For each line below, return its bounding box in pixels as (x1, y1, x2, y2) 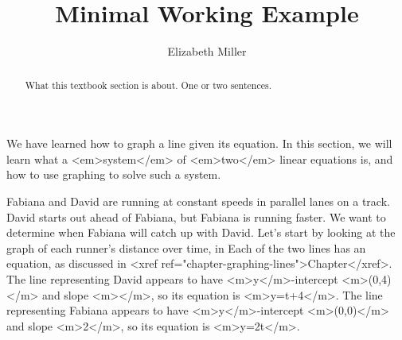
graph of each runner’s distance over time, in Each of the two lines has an (6, 239, 366, 256)
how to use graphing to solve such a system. (6, 166, 221, 183)
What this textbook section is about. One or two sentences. (25, 78, 271, 91)
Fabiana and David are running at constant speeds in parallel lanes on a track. (6, 192, 390, 209)
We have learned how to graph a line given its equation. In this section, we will (6, 135, 392, 152)
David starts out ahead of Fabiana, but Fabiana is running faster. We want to (6, 208, 386, 225)
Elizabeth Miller (167, 43, 247, 60)
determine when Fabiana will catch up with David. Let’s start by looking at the (6, 224, 396, 241)
